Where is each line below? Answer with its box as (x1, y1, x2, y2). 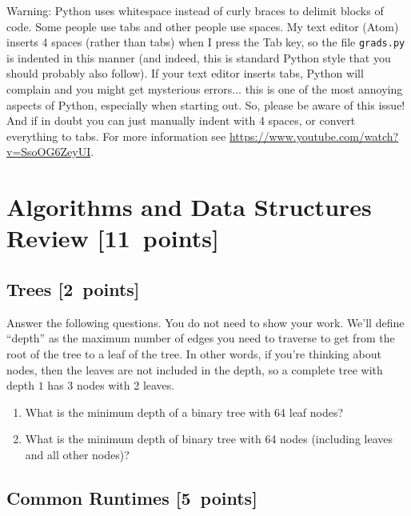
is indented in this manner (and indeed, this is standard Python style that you (6, 49, 391, 66)
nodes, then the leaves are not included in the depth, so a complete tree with (6, 361, 383, 378)
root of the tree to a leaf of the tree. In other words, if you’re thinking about (6, 345, 381, 362)
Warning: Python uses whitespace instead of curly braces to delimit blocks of (6, 2, 384, 18)
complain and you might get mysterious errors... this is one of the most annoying (6, 81, 403, 98)
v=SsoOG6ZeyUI (6, 143, 91, 160)
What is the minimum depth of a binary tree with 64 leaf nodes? (25, 403, 344, 420)
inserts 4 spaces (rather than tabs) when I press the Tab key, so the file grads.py (6, 34, 405, 50)
